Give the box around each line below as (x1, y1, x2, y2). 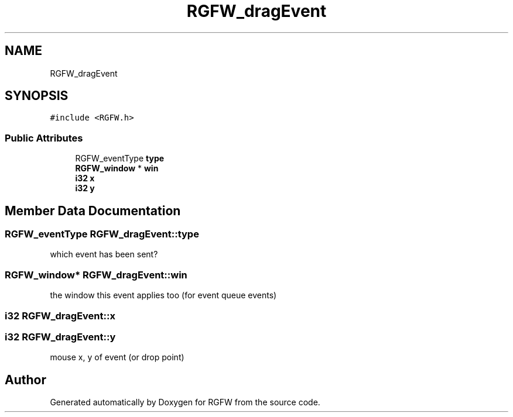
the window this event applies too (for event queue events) (50, 290, 277, 301)
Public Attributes (5, 132, 83, 144)
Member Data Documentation (5, 203, 181, 218)
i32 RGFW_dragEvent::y (5, 330, 116, 343)
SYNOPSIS (5, 88, 69, 104)
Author (5, 372, 46, 387)
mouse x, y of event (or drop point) (50, 352, 184, 363)
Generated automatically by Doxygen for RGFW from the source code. (50, 397, 320, 408)
